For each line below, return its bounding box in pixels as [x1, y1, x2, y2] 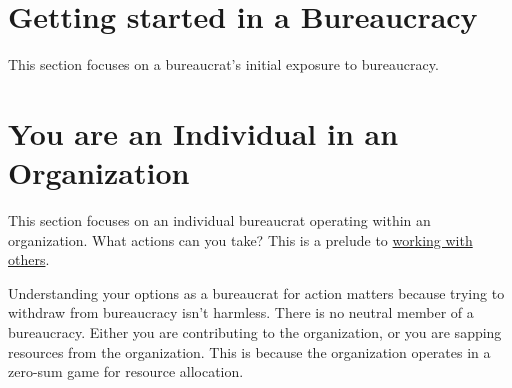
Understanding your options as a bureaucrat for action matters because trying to [8, 282, 505, 303]
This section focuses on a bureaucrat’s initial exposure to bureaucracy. [8, 54, 439, 75]
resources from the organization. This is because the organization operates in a [8, 341, 491, 362]
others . [8, 249, 50, 270]
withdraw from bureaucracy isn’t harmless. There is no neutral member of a [8, 302, 474, 323]
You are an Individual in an [8, 112, 399, 153]
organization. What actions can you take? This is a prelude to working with [8, 229, 473, 250]
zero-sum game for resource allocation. [8, 361, 244, 382]
